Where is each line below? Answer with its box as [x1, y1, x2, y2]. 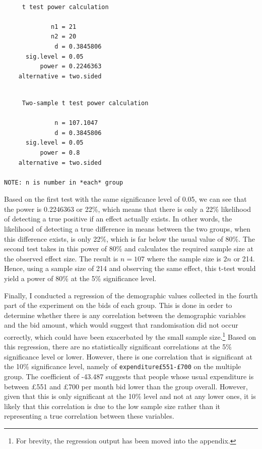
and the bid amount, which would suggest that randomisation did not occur [4, 320, 238, 330]
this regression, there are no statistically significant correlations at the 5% [4, 341, 232, 352]
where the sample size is [147, 253, 221, 263]
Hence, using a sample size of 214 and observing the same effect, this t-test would [4, 263, 256, 274]
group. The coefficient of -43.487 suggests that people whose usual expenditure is [4, 371, 254, 382]
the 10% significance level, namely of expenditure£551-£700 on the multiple [4, 361, 241, 372]
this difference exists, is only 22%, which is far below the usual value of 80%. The [4, 233, 255, 244]
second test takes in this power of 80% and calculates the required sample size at [4, 243, 253, 254]
